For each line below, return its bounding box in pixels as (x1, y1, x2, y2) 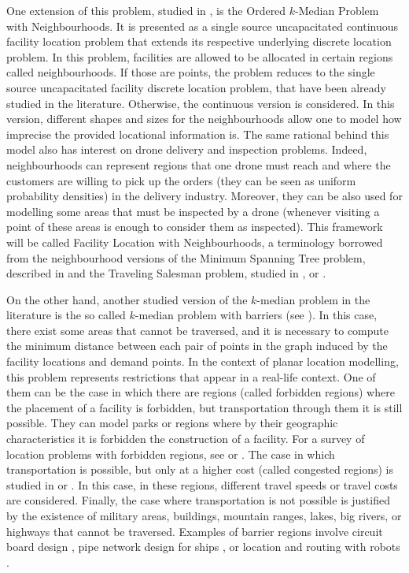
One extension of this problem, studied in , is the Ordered (6, 2, 286, 18)
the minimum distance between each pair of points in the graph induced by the (6, 337, 388, 354)
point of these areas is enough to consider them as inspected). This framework (6, 218, 383, 235)
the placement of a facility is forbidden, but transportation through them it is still (6, 399, 403, 415)
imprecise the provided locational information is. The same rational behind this (6, 125, 389, 142)
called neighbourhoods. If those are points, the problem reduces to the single (6, 64, 375, 80)
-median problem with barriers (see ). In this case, (134, 307, 378, 323)
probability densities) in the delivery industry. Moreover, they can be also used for (6, 188, 403, 204)
